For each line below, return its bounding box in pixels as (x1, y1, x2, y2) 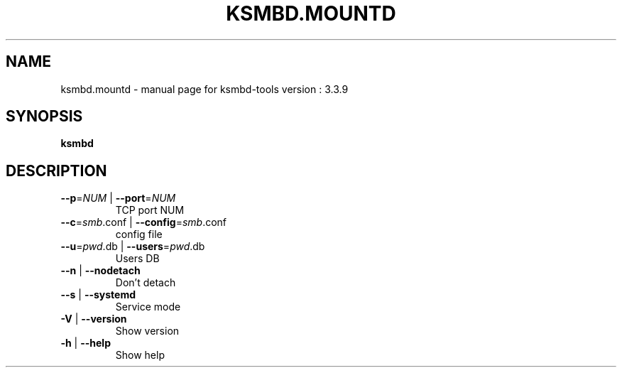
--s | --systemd (60, 288, 136, 301)
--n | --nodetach (60, 264, 141, 277)
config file (115, 228, 163, 241)
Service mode (115, 301, 181, 313)
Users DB (115, 252, 160, 265)
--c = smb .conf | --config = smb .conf (60, 216, 227, 229)
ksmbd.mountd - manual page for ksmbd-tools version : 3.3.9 (60, 82, 349, 95)
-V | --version (60, 313, 127, 325)
